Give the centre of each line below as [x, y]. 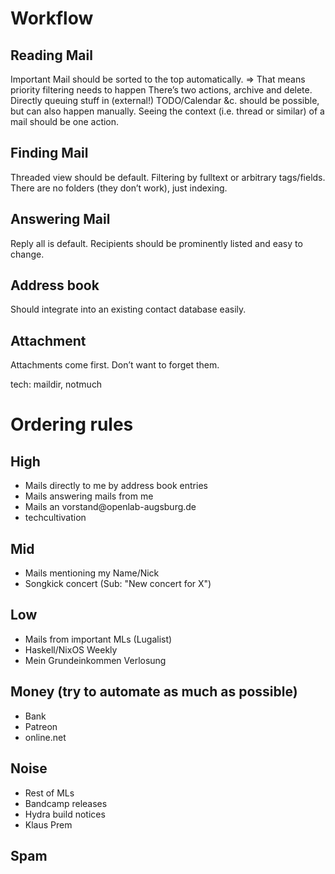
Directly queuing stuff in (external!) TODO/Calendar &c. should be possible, [165, 100]
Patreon [41, 726]
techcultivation [55, 518]
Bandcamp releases [66, 803]
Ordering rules [72, 424]
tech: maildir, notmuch [56, 384]
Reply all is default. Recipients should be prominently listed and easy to [156, 243]
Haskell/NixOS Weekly [71, 649]
